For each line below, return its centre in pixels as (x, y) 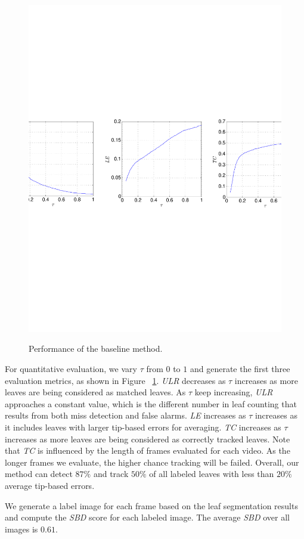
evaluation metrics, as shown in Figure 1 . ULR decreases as (115, 380)
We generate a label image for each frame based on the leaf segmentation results (151, 505)
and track (111, 474)
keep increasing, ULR (234, 392)
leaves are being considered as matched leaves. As (95, 392)
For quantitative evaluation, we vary (71, 369)
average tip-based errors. (50, 486)
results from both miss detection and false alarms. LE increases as (125, 415)
